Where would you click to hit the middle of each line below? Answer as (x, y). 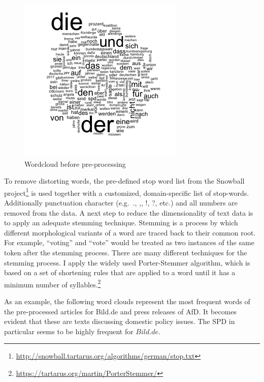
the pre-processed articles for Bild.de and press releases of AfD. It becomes (121, 311)
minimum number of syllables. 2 (53, 283)
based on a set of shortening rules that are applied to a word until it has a (120, 272)
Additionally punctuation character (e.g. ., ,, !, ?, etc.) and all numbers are (121, 203)
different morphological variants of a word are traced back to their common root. (130, 232)
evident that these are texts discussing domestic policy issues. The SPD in (120, 321)
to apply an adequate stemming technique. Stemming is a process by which (121, 223)
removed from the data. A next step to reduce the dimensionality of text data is (129, 212)
